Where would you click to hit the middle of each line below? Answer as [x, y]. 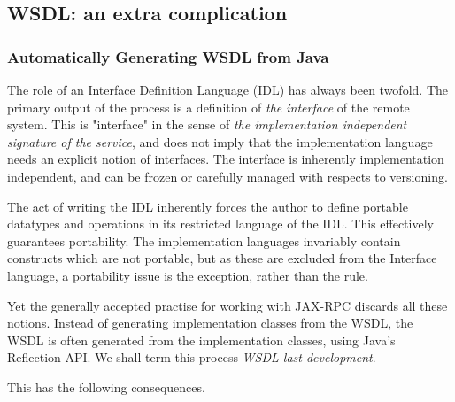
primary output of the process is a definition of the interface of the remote [208, 107]
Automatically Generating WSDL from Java [168, 56]
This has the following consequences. [106, 387]
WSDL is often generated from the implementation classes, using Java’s [201, 340]
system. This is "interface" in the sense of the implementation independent [207, 124]
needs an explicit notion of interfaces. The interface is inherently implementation [226, 159]
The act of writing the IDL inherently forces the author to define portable [208, 206]
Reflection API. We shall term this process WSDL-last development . [192, 357]
